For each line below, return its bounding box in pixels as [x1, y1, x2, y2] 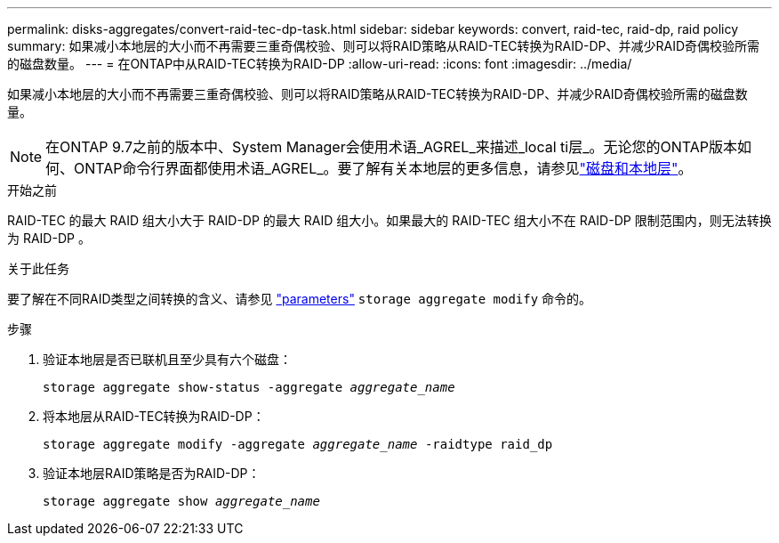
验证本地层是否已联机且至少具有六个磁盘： [43, 352, 292, 367]
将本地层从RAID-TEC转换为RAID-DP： [43, 409, 265, 424]
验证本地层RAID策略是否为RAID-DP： [43, 466, 261, 481]
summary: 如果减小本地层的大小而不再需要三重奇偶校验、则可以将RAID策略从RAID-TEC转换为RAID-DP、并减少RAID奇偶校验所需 [7, 38, 760, 53]
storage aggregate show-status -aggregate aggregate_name [43, 380, 455, 394]
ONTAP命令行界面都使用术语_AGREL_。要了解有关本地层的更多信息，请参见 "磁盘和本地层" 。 [74, 159, 693, 177]
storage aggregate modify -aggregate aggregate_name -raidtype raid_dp [43, 437, 553, 451]
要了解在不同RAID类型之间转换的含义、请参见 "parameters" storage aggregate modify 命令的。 [7, 291, 592, 306]
